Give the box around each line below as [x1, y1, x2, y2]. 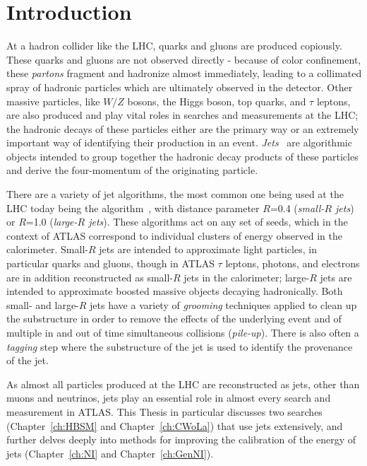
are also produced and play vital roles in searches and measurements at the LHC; [6, 107, 359, 122]
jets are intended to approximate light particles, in [99, 242, 317, 257]
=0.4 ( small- [270, 200, 325, 215]
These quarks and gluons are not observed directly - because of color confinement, [6, 52, 361, 66]
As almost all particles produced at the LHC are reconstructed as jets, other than [6, 376, 360, 391]
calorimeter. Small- [6, 242, 88, 257]
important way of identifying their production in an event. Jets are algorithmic [6, 135, 352, 150]
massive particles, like [6, 93, 100, 108]
